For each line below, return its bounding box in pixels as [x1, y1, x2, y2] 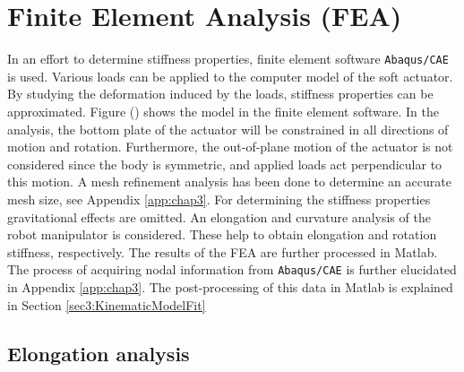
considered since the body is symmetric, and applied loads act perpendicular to [7, 154, 443, 173]
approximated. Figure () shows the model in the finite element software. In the [7, 101, 439, 120]
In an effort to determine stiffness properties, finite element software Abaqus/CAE [7, 49, 449, 68]
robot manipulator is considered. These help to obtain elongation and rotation [7, 225, 437, 244]
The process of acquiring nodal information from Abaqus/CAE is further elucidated [7, 260, 457, 279]
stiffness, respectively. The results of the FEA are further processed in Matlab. [7, 242, 438, 261]
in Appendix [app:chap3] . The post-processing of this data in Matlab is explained [7, 277, 453, 296]
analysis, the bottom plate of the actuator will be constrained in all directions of [7, 119, 449, 138]
